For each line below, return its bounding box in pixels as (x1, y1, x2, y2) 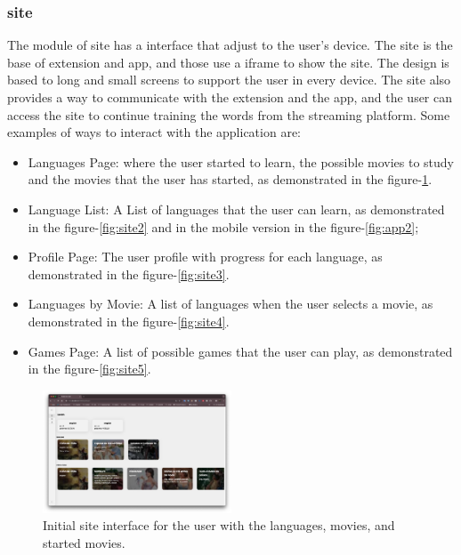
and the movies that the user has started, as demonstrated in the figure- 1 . (28, 170, 433, 189)
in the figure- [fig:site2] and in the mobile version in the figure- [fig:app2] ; (28, 217, 419, 236)
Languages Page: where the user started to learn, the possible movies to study (28, 152, 455, 171)
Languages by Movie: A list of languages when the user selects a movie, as (28, 294, 433, 313)
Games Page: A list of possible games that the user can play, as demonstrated (28, 342, 453, 360)
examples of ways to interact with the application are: (7, 123, 301, 141)
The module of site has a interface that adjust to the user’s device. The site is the (7, 36, 453, 54)
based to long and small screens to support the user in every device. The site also (7, 70, 451, 89)
